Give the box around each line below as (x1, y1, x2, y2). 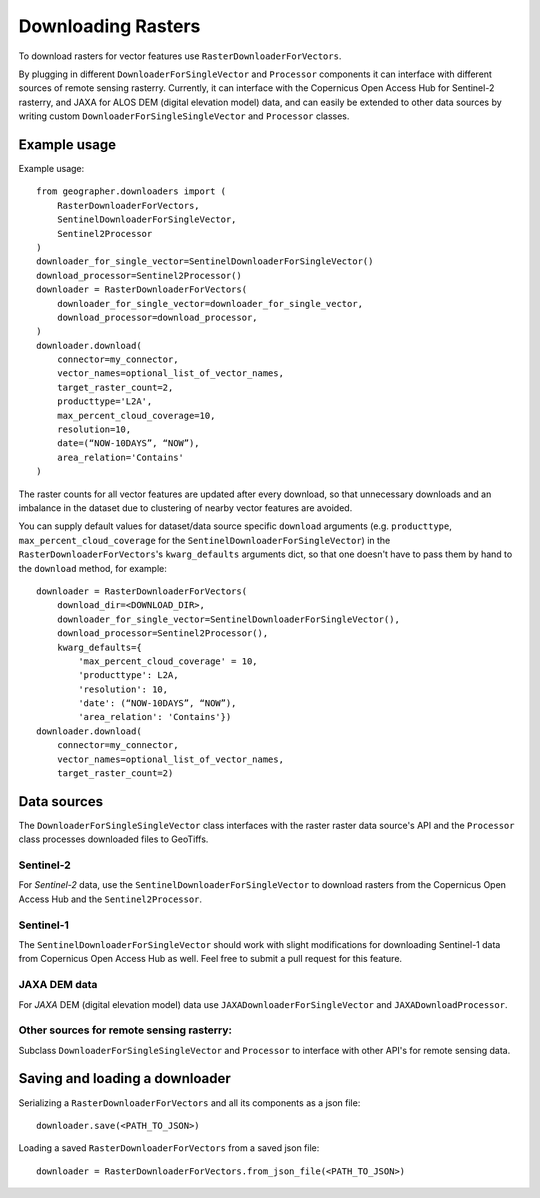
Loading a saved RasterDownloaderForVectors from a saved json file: (18, 1142, 320, 1154)
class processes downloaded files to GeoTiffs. (18, 833, 209, 845)
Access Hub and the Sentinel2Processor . (18, 893, 203, 905)
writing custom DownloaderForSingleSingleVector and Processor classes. (18, 110, 350, 122)
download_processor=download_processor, (56, 311, 259, 323)
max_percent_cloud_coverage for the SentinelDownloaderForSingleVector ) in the (18, 534, 391, 546)
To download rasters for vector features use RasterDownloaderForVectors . (18, 50, 342, 62)
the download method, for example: (18, 562, 167, 574)
